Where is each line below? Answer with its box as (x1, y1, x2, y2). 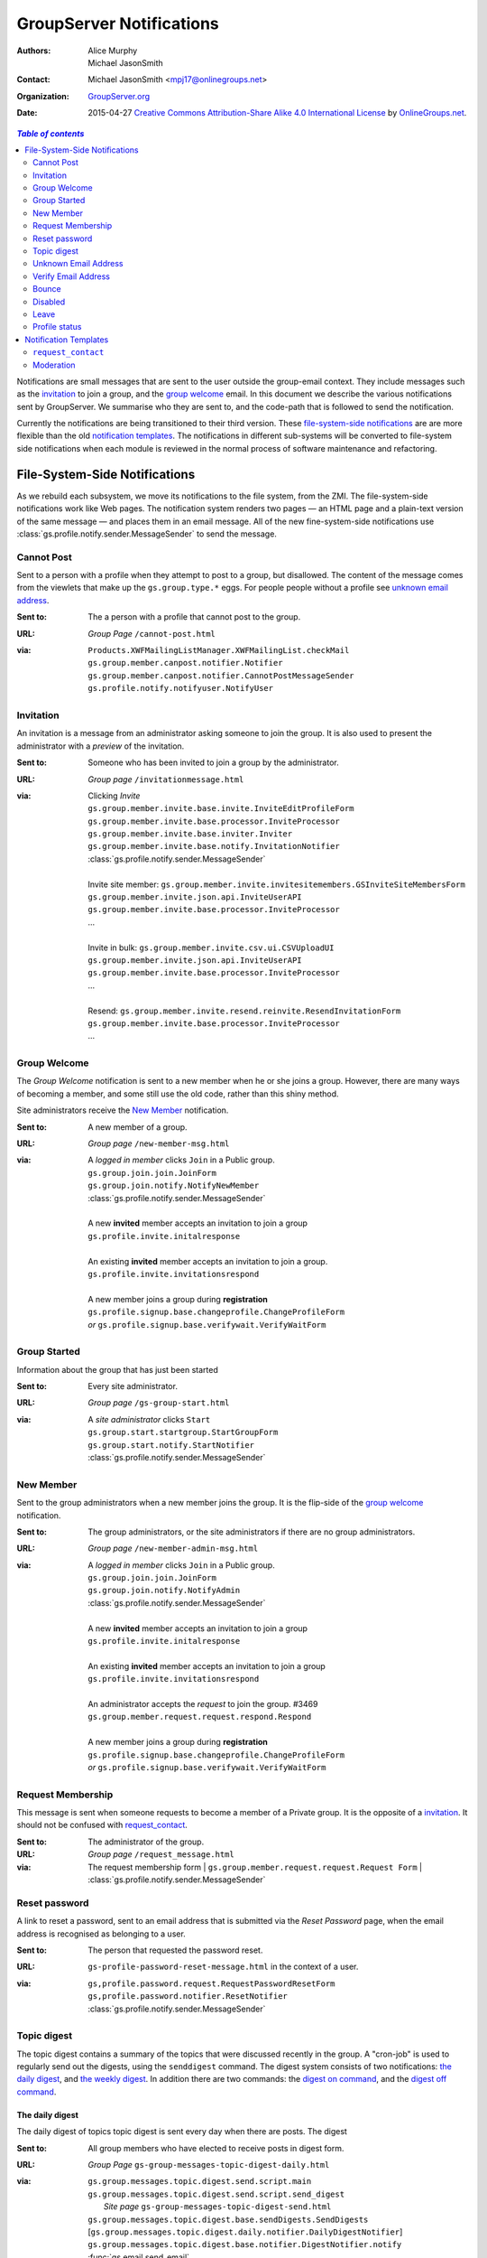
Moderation (32, 359, 76, 370)
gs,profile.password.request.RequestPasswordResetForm (87, 1978, 335, 1989)
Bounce (32, 284, 62, 294)
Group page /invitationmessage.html (87, 773, 244, 785)
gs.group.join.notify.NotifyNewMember (87, 1180, 260, 1191)
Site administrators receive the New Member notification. (16, 1105, 229, 1115)
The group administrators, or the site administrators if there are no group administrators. (87, 1526, 416, 1537)
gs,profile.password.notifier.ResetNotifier (87, 1992, 289, 2001)
